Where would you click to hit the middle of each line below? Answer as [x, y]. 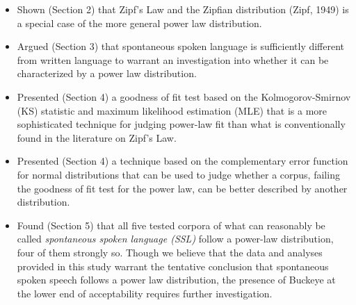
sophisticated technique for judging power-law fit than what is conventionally [181, 124]
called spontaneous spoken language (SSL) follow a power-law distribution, [175, 239]
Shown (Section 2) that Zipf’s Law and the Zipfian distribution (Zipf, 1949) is [183, 9]
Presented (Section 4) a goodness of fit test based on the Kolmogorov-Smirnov [184, 96]
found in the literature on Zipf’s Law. [97, 137]
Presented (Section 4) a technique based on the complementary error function [183, 161]
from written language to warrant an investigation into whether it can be [173, 59]
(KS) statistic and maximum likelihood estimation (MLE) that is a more [172, 110]
